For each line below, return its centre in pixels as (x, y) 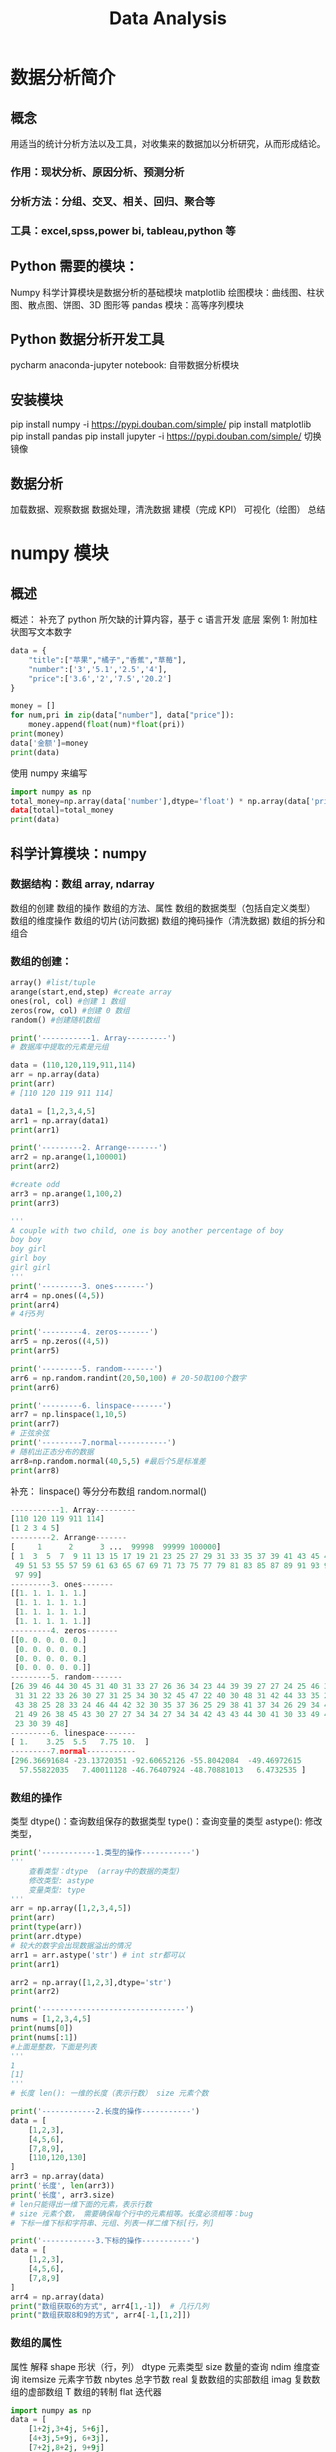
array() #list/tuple (53, 983)
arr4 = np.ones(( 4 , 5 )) (57, 1295)
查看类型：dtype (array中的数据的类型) (104, 1871)
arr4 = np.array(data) (57, 2297)
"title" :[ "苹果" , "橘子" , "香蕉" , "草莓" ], (107, 660)
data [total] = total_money (62, 810)
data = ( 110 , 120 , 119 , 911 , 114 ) (73, 1065)
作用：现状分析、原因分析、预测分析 (97, 172)
